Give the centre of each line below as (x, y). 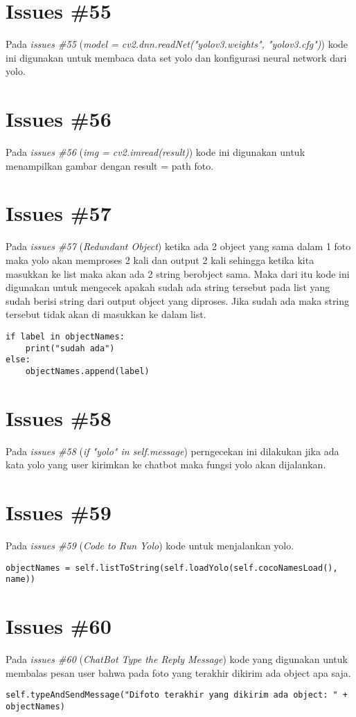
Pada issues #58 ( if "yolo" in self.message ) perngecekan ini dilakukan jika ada (172, 451)
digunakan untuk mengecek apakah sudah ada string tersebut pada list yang (168, 287)
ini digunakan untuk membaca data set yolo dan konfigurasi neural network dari (176, 57)
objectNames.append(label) (87, 371)
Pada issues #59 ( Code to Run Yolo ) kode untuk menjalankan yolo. (150, 545)
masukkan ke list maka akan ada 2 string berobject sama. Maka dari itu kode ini (178, 273)
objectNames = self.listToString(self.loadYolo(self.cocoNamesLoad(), (172, 568)
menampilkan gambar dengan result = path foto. (110, 165)
